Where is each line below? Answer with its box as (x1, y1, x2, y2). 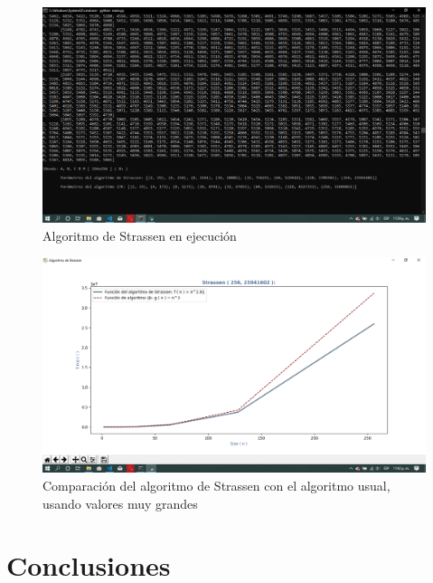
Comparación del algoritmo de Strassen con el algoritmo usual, (42, 475, 391, 494)
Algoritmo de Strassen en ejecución (42, 225, 237, 244)
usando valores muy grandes (42, 493, 198, 512)
